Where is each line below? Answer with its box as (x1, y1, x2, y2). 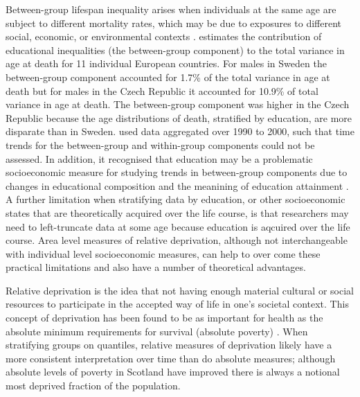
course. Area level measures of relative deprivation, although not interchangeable (6, 233, 348, 247)
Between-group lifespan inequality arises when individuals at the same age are (6, 2, 336, 16)
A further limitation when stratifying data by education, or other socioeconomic (6, 192, 345, 206)
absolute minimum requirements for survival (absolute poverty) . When (6, 324, 308, 338)
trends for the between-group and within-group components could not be (6, 137, 315, 152)
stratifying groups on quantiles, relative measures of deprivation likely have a (6, 337, 332, 352)
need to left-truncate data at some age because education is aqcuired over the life (6, 219, 350, 233)
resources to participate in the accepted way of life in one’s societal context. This (6, 297, 349, 311)
